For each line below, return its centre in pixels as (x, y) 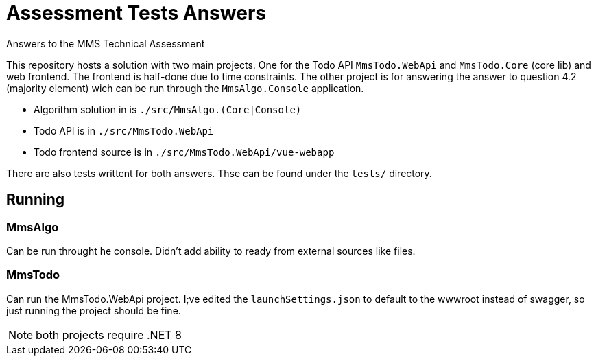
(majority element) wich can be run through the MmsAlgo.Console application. (185, 88)
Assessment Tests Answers (136, 13)
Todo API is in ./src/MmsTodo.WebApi (124, 130)
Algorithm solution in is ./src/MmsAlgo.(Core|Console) (168, 109)
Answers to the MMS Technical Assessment (106, 43)
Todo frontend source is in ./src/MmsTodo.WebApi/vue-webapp (184, 152)
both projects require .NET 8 (109, 335)
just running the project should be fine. (94, 310)
